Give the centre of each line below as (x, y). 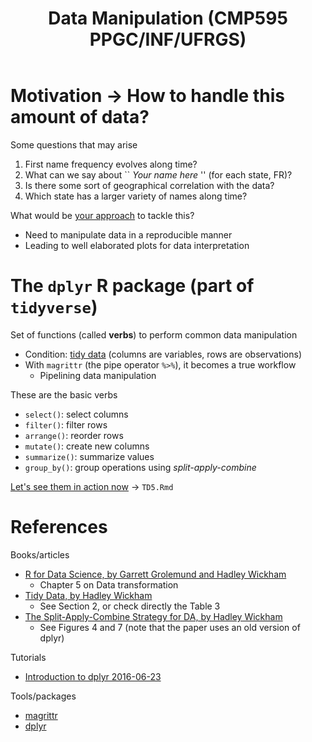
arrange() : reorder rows (74, 435)
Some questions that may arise (74, 144)
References (59, 527)
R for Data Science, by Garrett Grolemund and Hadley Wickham (155, 574)
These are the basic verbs (64, 394)
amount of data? (80, 117)
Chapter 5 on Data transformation (109, 584)
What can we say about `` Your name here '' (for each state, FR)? (158, 174)
